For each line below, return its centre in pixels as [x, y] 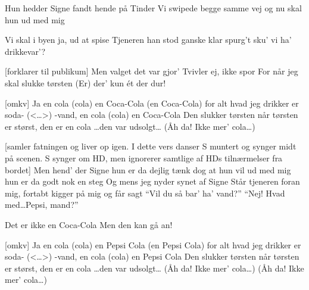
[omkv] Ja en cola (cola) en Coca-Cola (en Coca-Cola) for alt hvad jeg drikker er [152, 103]
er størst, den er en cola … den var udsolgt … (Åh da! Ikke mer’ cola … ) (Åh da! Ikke [154, 268]
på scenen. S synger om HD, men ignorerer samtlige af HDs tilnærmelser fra [144, 158]
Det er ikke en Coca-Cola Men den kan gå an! [89, 224]
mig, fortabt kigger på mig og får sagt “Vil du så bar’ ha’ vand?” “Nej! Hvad [145, 193]
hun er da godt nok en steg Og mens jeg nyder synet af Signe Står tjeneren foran [152, 181]
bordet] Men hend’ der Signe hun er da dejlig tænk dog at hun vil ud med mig [148, 169]
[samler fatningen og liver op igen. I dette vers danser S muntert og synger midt [151, 146]
